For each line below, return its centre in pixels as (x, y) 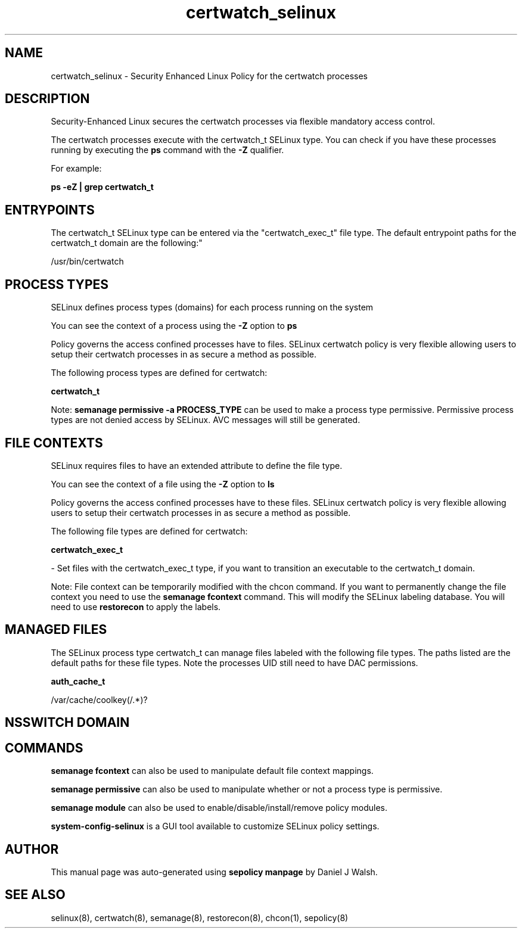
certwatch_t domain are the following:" (127, 243)
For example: (76, 169)
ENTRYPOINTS (50, 210)
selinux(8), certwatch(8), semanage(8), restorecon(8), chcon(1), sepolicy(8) (200, 918)
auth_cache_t (78, 681)
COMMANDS (44, 748)
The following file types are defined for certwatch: (149, 531)
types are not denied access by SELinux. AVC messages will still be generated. (206, 420)
